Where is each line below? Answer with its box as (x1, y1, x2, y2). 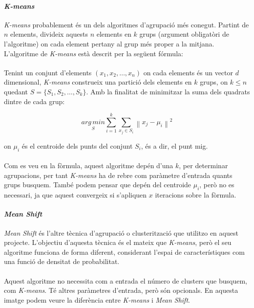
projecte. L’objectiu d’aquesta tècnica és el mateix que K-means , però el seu (4, 237, 232, 247)
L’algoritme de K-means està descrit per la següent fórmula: (4, 48, 183, 58)
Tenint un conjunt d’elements (4, 67, 92, 77)
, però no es (199, 179, 234, 190)
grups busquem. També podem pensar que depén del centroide (4, 179, 191, 190)
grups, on (200, 77, 228, 87)
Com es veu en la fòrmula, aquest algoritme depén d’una (4, 160, 173, 171)
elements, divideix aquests (10, 29, 88, 39)
